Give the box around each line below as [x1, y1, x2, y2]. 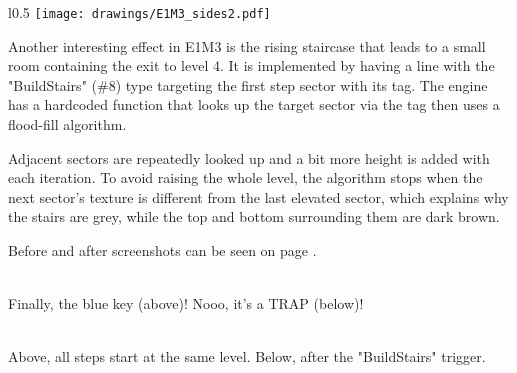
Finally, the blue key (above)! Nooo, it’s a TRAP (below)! [8, 293, 364, 314]
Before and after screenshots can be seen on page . [8, 240, 317, 260]
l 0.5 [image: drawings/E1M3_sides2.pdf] [8, 2, 271, 22]
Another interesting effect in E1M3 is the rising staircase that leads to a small [8, 35, 486, 56]
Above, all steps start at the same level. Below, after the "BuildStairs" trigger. [8, 346, 486, 367]
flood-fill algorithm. [8, 114, 127, 135]
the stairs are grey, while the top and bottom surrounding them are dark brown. [8, 206, 500, 227]
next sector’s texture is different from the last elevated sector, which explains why [8, 186, 509, 207]
